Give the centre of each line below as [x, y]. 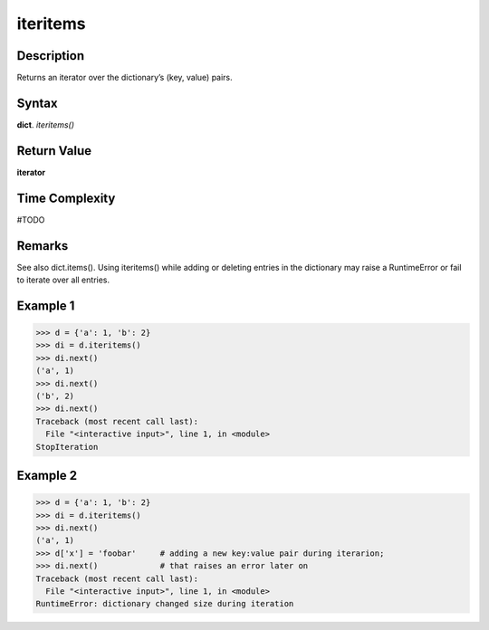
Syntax [37, 103]
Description [51, 56]
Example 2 [47, 476]
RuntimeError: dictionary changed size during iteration [165, 604]
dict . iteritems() [46, 124]
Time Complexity [66, 198]
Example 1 [46, 305]
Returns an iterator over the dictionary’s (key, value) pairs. [125, 78]
